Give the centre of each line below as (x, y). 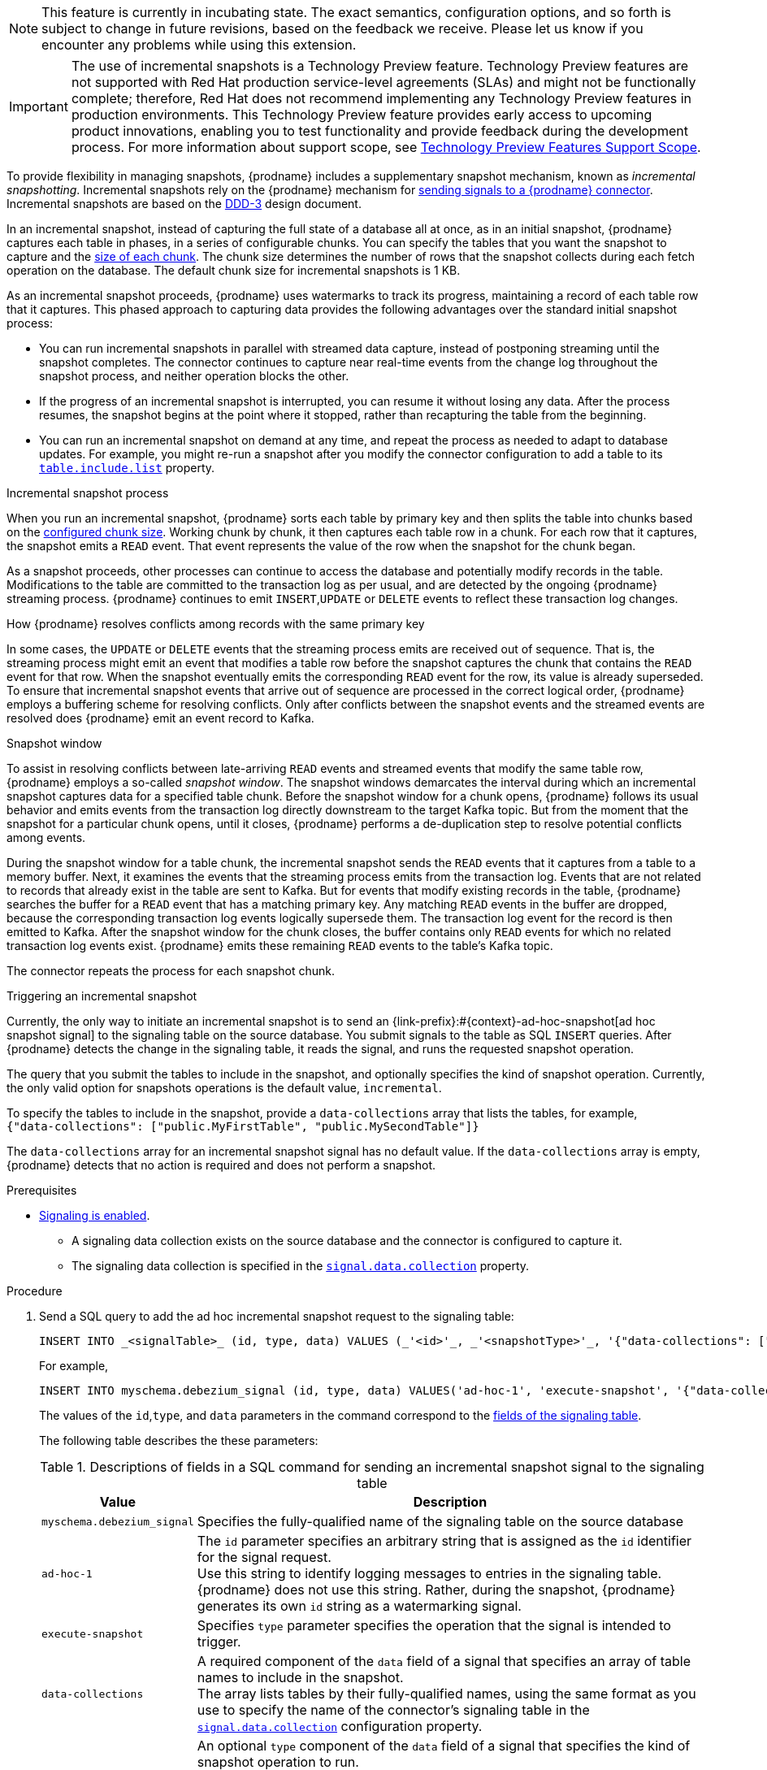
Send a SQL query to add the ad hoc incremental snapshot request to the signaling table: (277, 1316)
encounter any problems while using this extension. (199, 45)
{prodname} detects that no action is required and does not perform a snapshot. (221, 1165)
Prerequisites (42, 1190)
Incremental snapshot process (88, 493)
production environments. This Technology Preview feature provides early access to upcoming (362, 115)
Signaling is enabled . (95, 1215)
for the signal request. (264, 1557)
